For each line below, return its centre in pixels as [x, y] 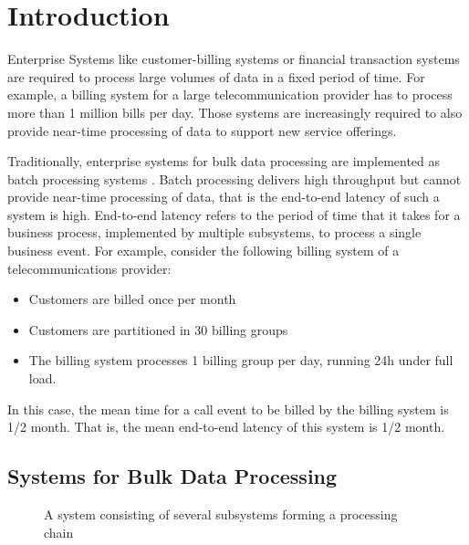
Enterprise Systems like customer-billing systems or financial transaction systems [234, 59]
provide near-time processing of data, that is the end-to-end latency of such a [224, 197]
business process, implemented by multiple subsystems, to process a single [214, 232]
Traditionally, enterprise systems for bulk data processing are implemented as [224, 161]
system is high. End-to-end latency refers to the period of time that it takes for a [234, 214]
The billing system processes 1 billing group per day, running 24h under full [241, 360]
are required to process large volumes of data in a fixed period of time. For [216, 76]
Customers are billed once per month [132, 299]
